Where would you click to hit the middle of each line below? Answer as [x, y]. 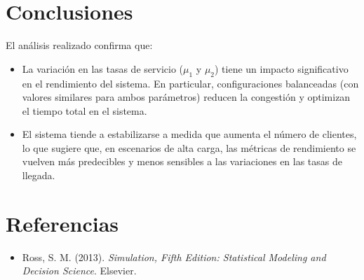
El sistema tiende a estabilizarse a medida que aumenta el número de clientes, [189, 134]
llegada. [39, 175]
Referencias [62, 223]
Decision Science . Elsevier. [79, 271]
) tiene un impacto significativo [282, 68]
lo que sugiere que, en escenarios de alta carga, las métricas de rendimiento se [189, 147]
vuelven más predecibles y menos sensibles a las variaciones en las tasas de [182, 161]
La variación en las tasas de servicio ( [103, 68]
